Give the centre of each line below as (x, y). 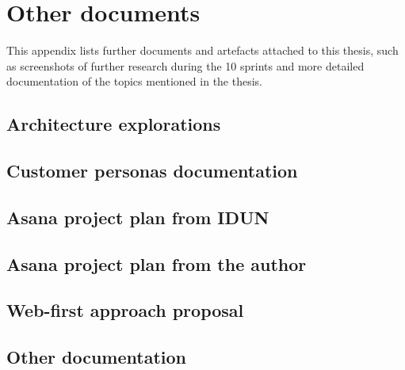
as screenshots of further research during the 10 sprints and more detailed (185, 65)
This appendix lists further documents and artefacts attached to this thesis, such (202, 50)
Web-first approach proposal (125, 310)
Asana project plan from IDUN (138, 217)
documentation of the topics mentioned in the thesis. (135, 81)
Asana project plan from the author (157, 263)
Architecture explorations (114, 124)
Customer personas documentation (152, 171)
